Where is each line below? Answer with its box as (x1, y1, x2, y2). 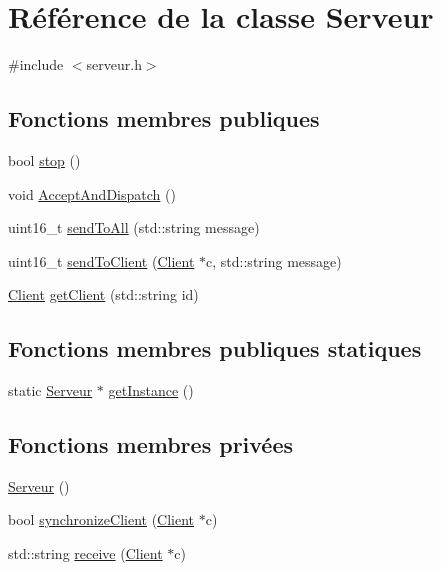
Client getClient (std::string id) (8, 284, 199, 305)
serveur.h (86, 54, 142, 75)
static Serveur (8, 380, 93, 401)
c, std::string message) (206, 250, 342, 271)
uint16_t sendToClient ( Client (8, 250, 195, 271)
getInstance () (108, 380, 194, 401)
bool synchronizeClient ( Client (8, 509, 195, 530)
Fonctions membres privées (8, 429, 294, 460)
